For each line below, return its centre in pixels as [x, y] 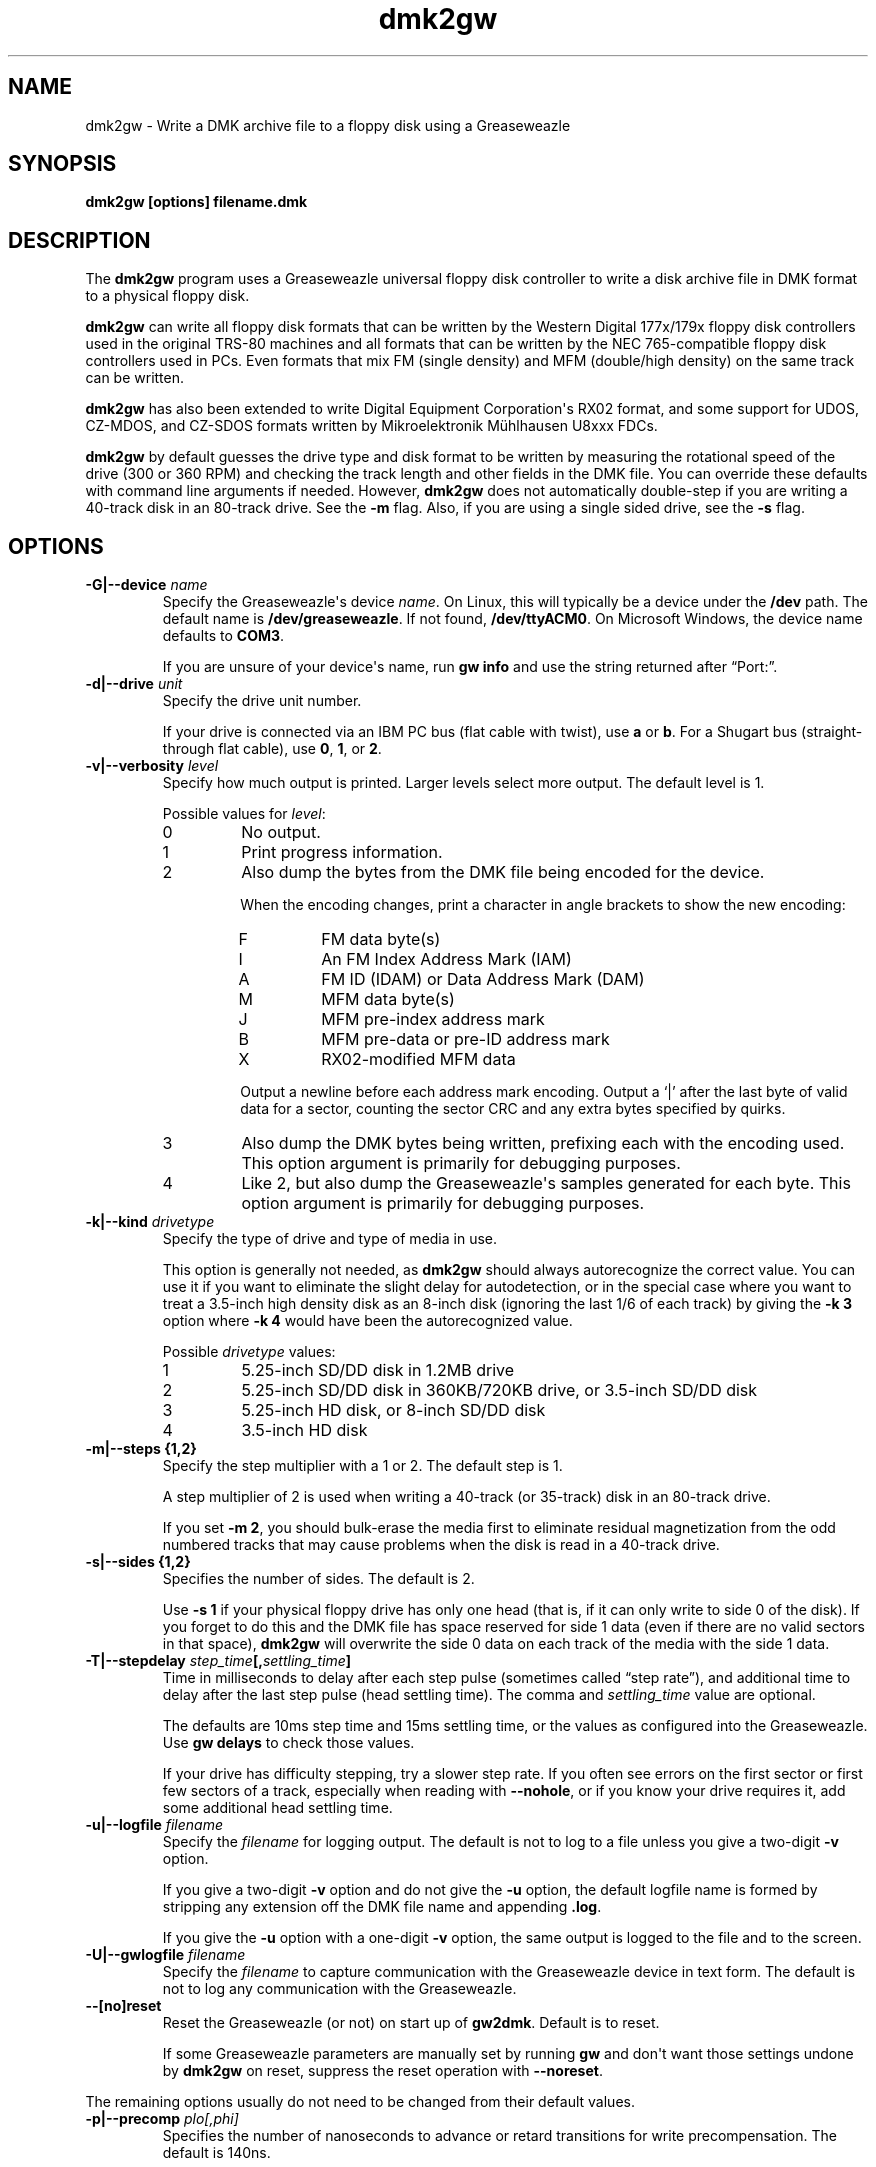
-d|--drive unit [134, 684]
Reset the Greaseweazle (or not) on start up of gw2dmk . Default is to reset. [411, 2023]
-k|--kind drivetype [150, 1222]
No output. [281, 832]
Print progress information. [342, 852]
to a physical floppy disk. [167, 296]
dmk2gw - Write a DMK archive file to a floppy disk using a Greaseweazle [328, 125]
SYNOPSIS [62, 164]
